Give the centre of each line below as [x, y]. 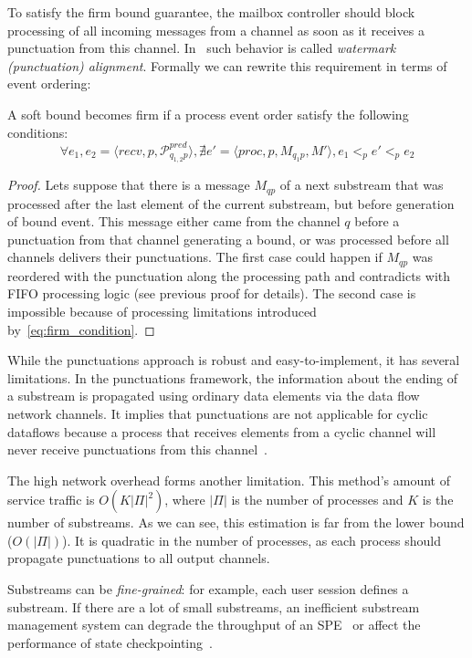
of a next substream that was [362, 185]
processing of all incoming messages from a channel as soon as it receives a [216, 30]
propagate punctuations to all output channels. [139, 558]
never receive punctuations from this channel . [137, 449]
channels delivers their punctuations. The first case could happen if [195, 257]
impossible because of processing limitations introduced [162, 311]
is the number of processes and [317, 500]
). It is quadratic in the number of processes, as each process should [252, 540]
